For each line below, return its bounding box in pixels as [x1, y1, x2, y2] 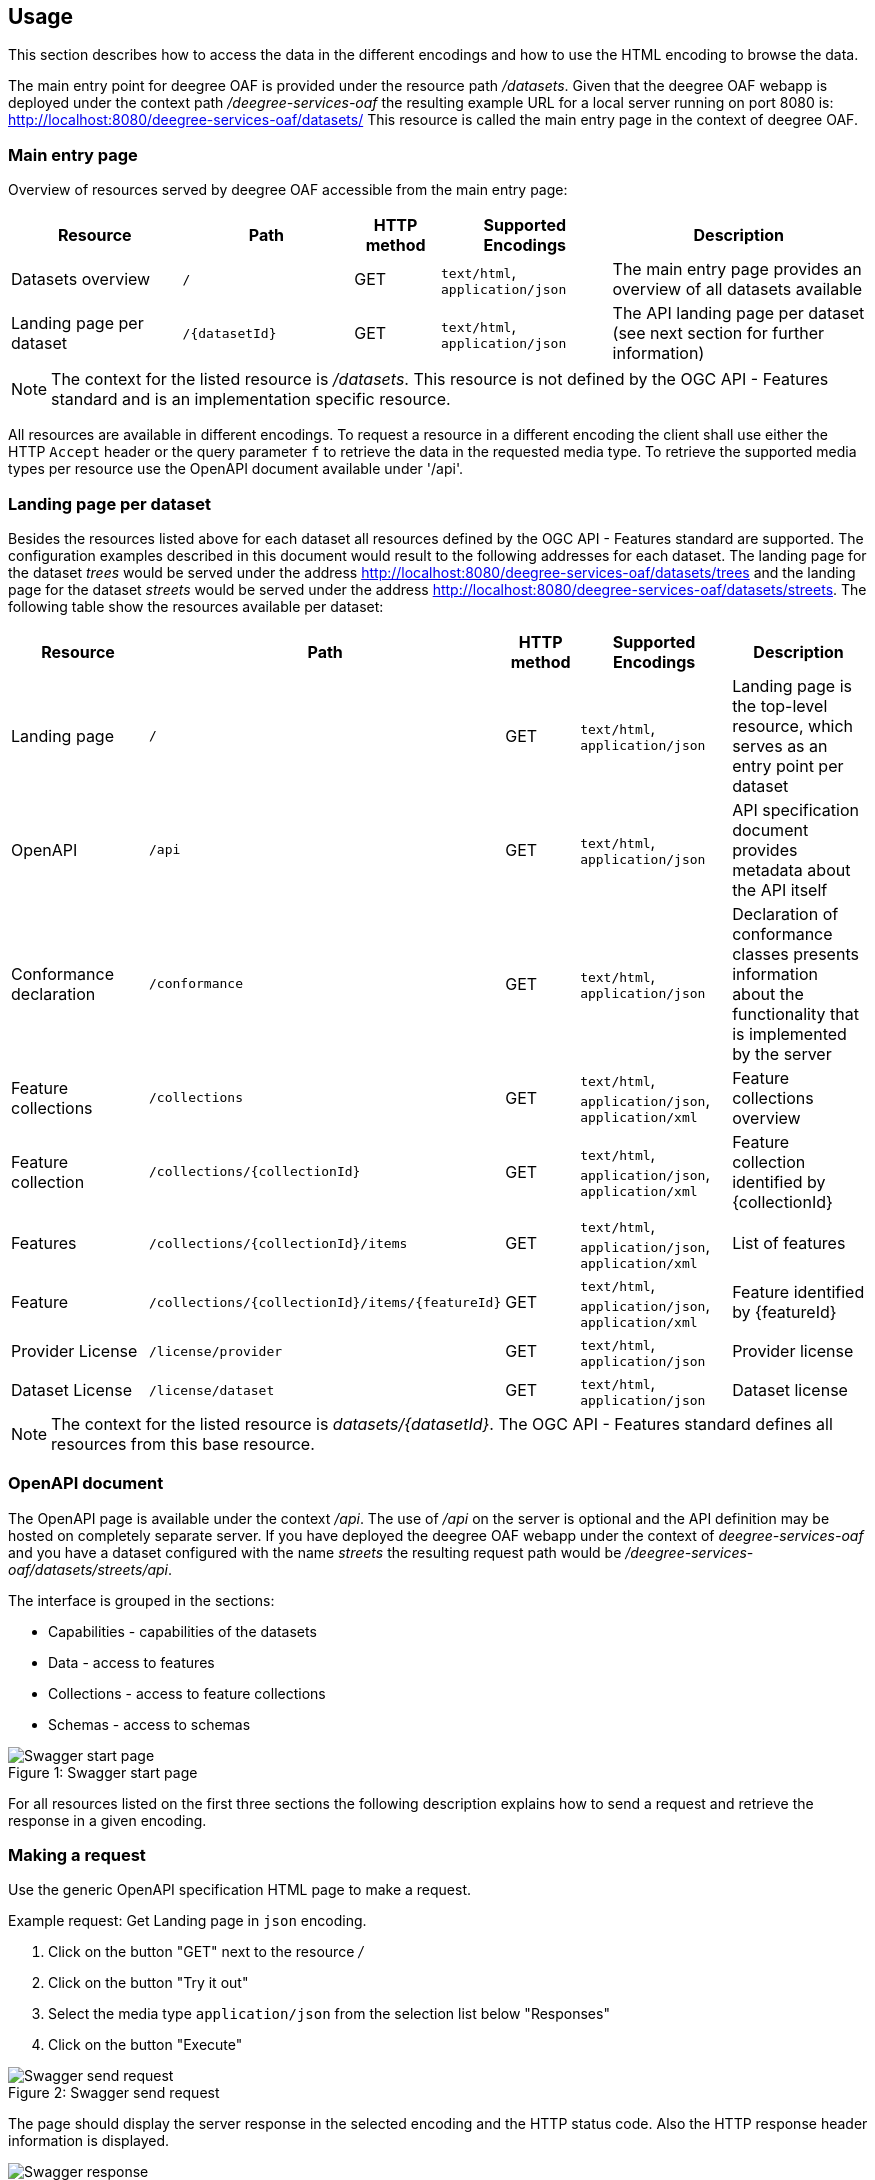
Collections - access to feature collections [48, 1684, 326, 1702]
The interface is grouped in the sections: [8, 1591, 275, 1609]
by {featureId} [732, 1302, 837, 1323]
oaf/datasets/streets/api [8, 1560, 169, 1578]
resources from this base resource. [51, 1433, 315, 1454]
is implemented [732, 1023, 847, 1044]
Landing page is [732, 675, 852, 696]
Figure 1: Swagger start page [8, 1763, 198, 1781]
